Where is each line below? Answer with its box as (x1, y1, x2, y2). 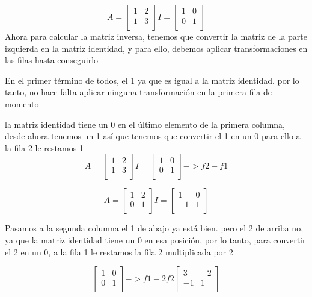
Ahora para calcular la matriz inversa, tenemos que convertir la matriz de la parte (5, 30, 307, 42)
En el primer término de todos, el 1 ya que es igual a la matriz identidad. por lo (5, 73, 299, 86)
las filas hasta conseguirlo (5, 54, 99, 66)
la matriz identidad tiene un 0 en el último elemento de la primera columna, (5, 117, 285, 130)
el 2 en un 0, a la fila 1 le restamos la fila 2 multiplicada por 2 (5, 245, 233, 258)
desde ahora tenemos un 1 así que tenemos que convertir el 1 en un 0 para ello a (5, 130, 301, 142)
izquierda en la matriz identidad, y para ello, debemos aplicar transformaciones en (5, 42, 308, 54)
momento (5, 97, 39, 110)
